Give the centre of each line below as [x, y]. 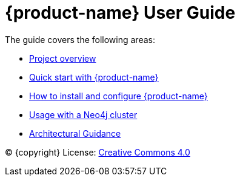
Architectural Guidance [75, 133]
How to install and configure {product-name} [118, 96]
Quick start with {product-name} [94, 77]
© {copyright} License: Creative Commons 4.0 [98, 152]
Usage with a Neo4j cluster [83, 114]
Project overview [63, 58]
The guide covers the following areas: [80, 39]
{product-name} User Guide [120, 13]
